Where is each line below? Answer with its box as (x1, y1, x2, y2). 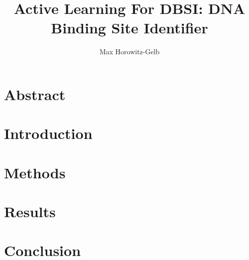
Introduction (4, 123, 93, 143)
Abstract (4, 84, 66, 104)
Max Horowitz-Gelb (99, 46, 160, 57)
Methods (4, 162, 66, 182)
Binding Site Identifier (51, 17, 208, 38)
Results (4, 201, 56, 222)
